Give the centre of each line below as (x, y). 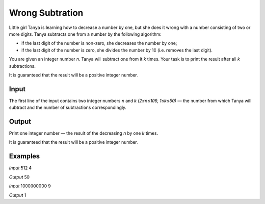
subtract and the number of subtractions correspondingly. (68, 107)
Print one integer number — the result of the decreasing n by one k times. (83, 133)
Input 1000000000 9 (30, 186)
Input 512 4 (20, 168)
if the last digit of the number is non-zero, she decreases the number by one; (99, 43)
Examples (25, 156)
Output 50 (19, 177)
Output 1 (18, 195)
